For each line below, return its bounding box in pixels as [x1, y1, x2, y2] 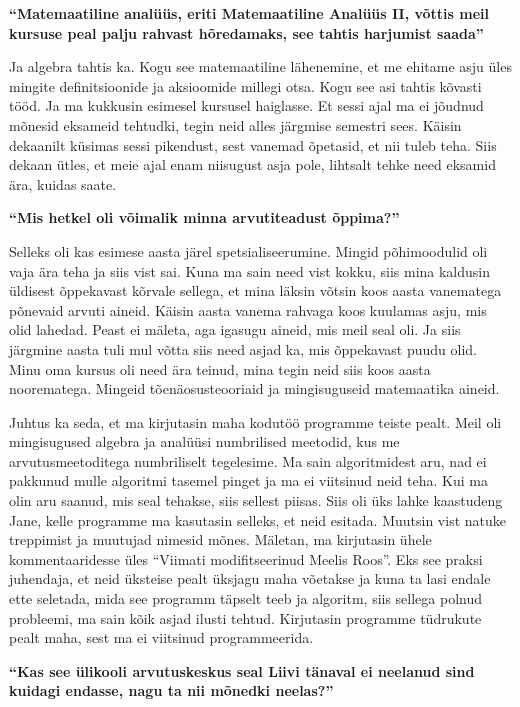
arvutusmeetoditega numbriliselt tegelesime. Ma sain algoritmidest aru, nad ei [9, 450, 487, 471]
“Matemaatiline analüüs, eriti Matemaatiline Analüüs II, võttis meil [9, 3, 490, 23]
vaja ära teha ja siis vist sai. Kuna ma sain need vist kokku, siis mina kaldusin [9, 260, 491, 281]
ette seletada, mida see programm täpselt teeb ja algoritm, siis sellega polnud [9, 588, 483, 609]
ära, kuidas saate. [9, 173, 117, 194]
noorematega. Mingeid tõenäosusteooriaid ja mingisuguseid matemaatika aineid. [9, 378, 500, 399]
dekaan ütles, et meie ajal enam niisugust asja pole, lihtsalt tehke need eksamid [9, 154, 496, 175]
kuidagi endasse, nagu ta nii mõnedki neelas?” [9, 680, 334, 701]
